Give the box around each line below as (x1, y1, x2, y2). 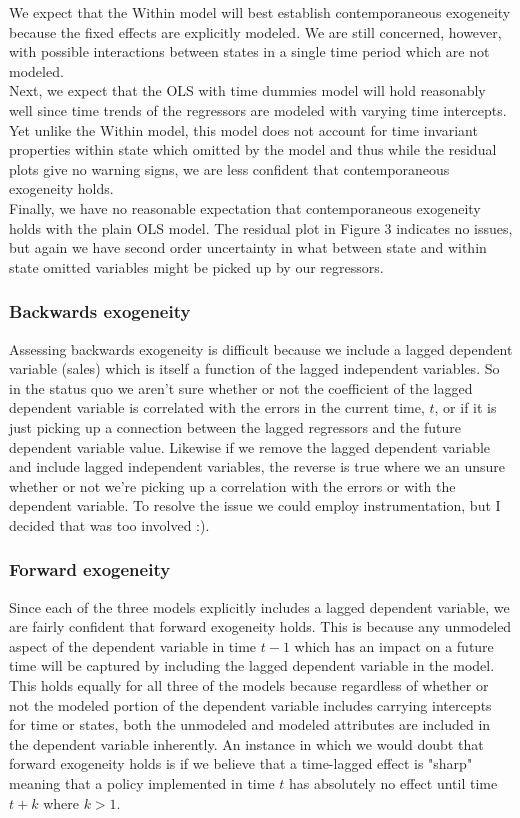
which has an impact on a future (294, 635, 494, 656)
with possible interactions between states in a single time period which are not (9, 41, 490, 62)
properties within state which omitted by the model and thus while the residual (9, 139, 497, 160)
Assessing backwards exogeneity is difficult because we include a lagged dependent (9, 338, 513, 359)
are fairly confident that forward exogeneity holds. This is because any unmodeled (9, 616, 512, 637)
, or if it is (434, 397, 497, 418)
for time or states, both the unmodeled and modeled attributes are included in (9, 714, 491, 735)
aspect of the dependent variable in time (9, 635, 257, 656)
